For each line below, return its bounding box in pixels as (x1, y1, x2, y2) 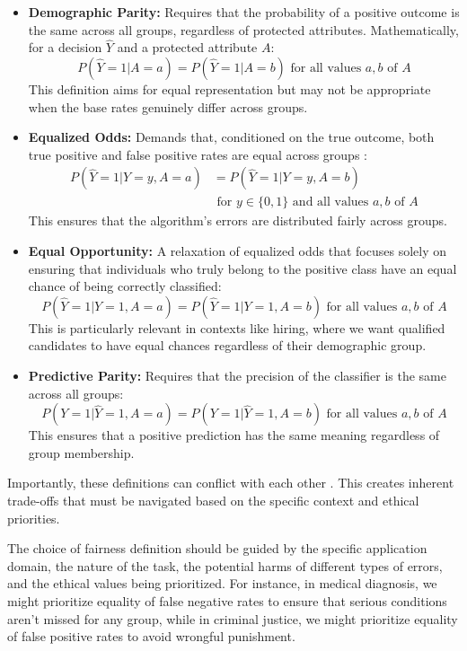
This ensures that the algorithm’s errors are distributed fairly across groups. (28, 211, 448, 230)
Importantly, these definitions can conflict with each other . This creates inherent (7, 473, 454, 492)
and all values (292, 196, 369, 209)
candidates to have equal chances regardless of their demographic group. (28, 336, 427, 355)
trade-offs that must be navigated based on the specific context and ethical (7, 490, 419, 509)
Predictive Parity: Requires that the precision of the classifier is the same (28, 366, 446, 384)
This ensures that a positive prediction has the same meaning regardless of (28, 426, 440, 444)
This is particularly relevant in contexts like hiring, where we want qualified (28, 318, 445, 337)
